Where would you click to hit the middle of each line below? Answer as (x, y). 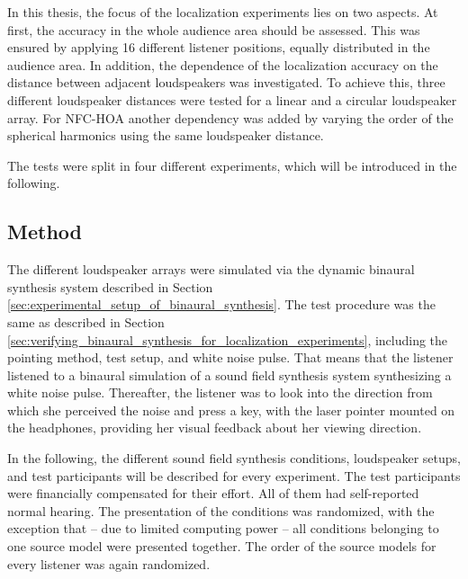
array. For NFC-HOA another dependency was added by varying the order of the (230, 117)
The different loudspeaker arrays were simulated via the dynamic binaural (211, 269)
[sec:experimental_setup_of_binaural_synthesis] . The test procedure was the (221, 304)
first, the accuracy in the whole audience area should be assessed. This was (214, 29)
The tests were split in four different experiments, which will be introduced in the (232, 165)
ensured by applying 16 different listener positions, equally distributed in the (219, 47)
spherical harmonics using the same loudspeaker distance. (166, 135)
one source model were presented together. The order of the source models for (222, 546)
